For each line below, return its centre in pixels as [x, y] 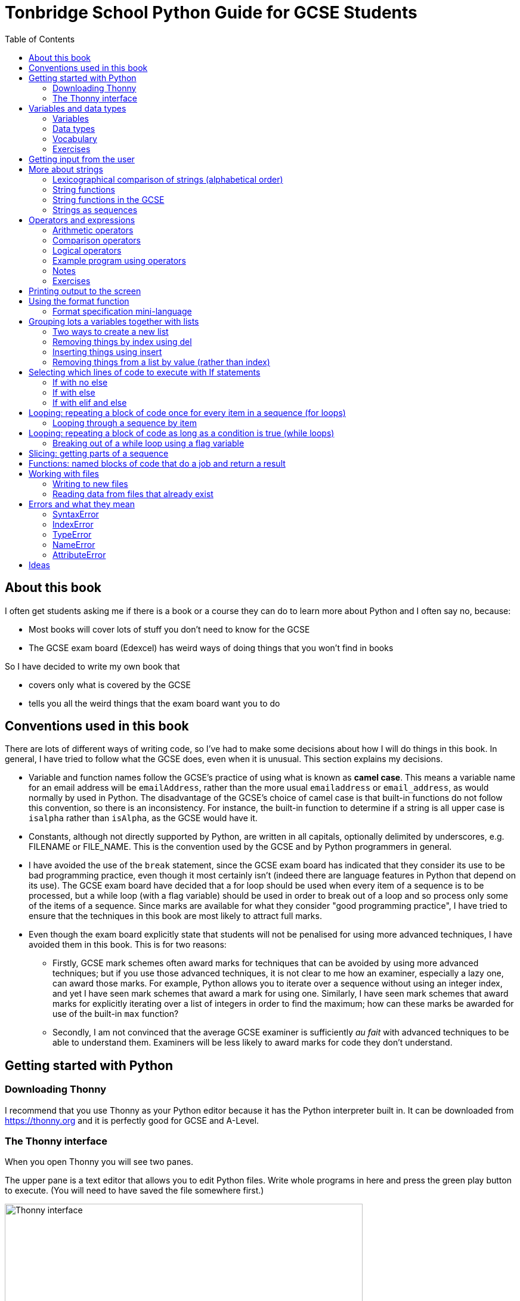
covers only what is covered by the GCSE [110, 685]
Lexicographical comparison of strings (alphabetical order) [168, 179]
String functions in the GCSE [109, 199]
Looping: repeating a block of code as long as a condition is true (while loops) [182, 433]
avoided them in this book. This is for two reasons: [128, 945]
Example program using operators [119, 260]
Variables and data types [78, 108]
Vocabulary [75, 138]
